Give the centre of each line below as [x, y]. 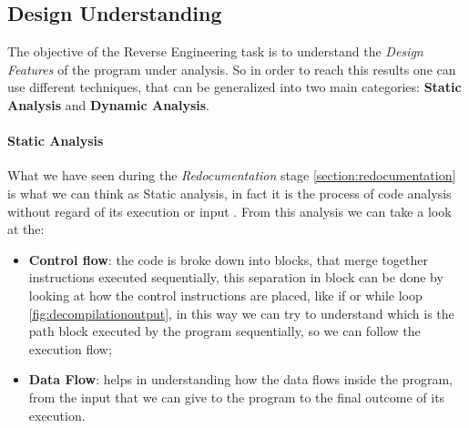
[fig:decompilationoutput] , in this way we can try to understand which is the [241, 313]
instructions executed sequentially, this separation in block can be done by [236, 277]
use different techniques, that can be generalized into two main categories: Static [234, 87]
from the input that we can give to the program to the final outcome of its [237, 397]
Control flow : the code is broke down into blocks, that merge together [228, 259]
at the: [26, 229]
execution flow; [70, 348]
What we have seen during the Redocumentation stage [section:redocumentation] [232, 175]
